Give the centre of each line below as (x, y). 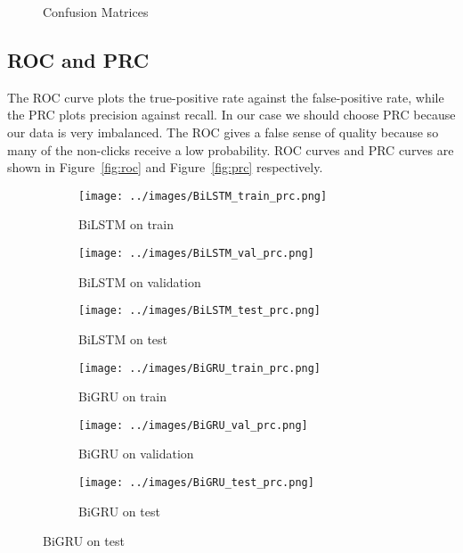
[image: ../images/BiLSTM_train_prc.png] (203, 196)
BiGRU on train (122, 396)
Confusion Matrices (96, 12)
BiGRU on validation (136, 454)
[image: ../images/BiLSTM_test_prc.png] (200, 311)
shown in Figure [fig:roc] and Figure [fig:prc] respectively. (165, 167)
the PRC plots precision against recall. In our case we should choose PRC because (231, 115)
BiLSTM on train (126, 224)
